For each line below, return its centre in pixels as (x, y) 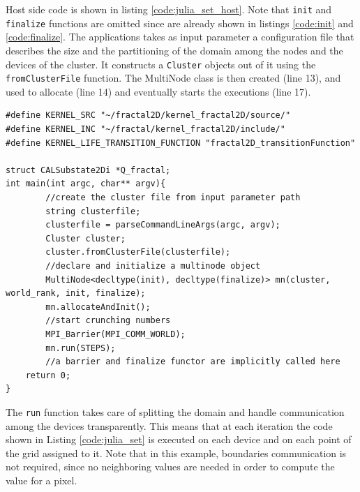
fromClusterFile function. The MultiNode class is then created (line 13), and (173, 78)
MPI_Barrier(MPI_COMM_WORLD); (115, 334)
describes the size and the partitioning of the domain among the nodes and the (174, 50)
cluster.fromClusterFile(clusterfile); (138, 252)
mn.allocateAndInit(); (98, 307)
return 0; (48, 375)
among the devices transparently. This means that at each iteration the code (169, 425)
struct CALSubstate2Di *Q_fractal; (88, 170)
